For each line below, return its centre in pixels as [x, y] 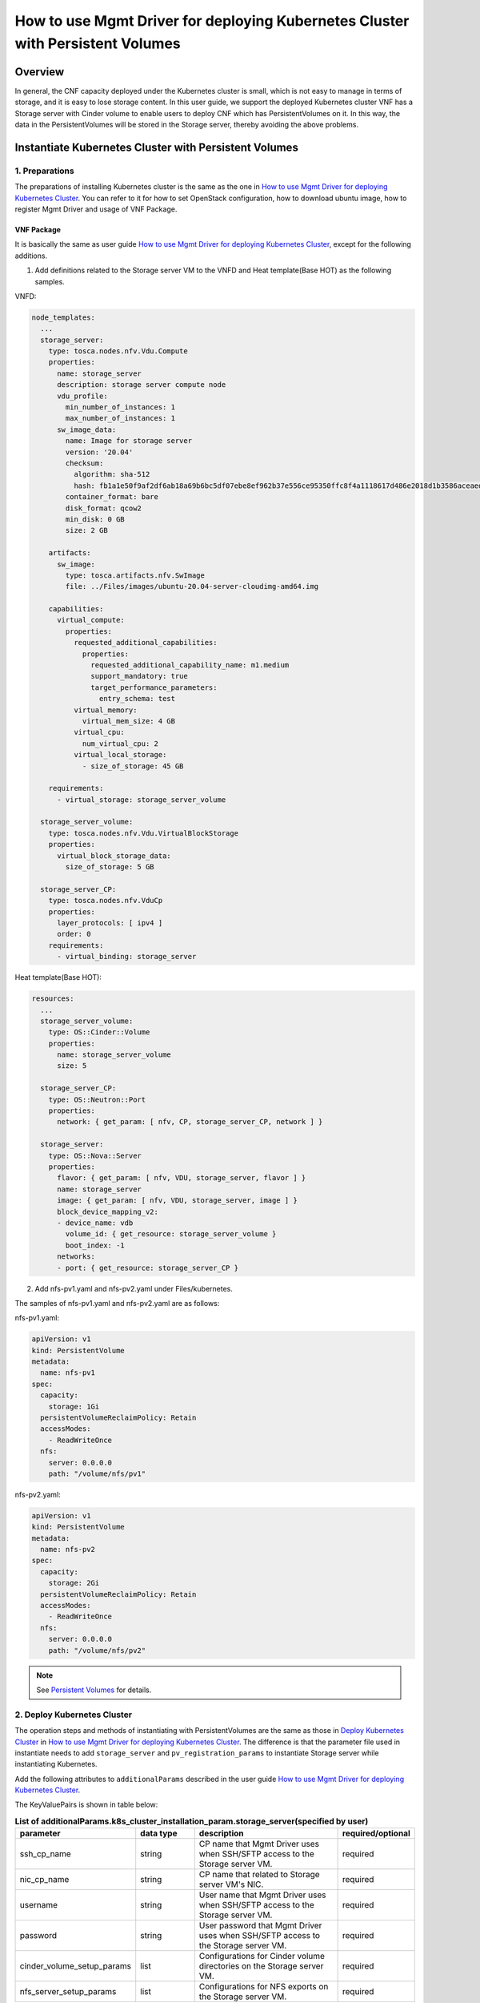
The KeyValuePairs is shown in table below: [86, 1805]
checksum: [84, 463]
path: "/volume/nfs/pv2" [97, 1650]
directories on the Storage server [261, 1966]
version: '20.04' [99, 452]
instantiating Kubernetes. [56, 1764]
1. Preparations [45, 171]
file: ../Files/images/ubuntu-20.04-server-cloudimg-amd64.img [192, 586]
